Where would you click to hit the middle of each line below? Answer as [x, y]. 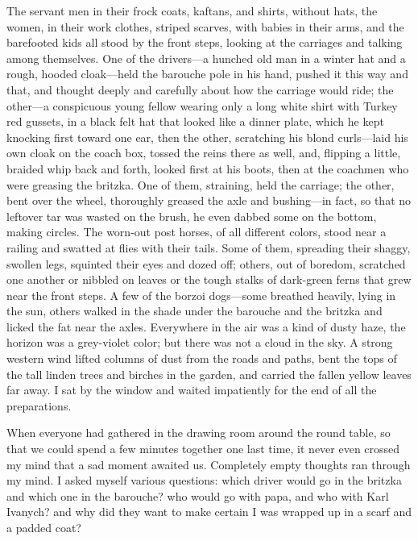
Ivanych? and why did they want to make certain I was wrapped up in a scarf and [209, 512]
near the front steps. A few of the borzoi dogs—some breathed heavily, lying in [201, 295]
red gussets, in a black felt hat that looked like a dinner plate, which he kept [195, 121]
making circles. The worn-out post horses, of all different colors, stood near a [197, 232]
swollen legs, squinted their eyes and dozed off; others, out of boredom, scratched [206, 263]
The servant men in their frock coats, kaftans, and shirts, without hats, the [192, 10]
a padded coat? [44, 527]
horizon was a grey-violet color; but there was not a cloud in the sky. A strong [200, 342]
